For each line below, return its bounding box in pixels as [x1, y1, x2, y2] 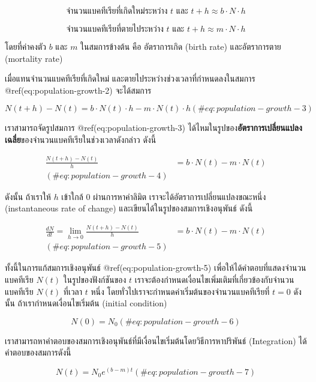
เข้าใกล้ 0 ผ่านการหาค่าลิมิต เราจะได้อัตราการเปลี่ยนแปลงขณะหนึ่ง [61, 190, 266, 202]
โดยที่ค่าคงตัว [5, 40, 47, 52]
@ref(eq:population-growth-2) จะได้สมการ [5, 83, 152, 96]
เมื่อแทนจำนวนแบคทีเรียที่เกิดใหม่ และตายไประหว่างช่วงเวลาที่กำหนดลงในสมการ [5, 72, 255, 85]
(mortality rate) [5, 52, 63, 64]
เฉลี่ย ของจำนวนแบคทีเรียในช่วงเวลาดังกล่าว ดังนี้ [5, 133, 157, 145]
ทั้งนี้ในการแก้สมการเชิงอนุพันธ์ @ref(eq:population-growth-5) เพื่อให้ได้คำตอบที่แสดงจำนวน [5, 261, 306, 274]
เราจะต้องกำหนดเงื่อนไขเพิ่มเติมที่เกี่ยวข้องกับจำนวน [134, 273, 294, 286]
